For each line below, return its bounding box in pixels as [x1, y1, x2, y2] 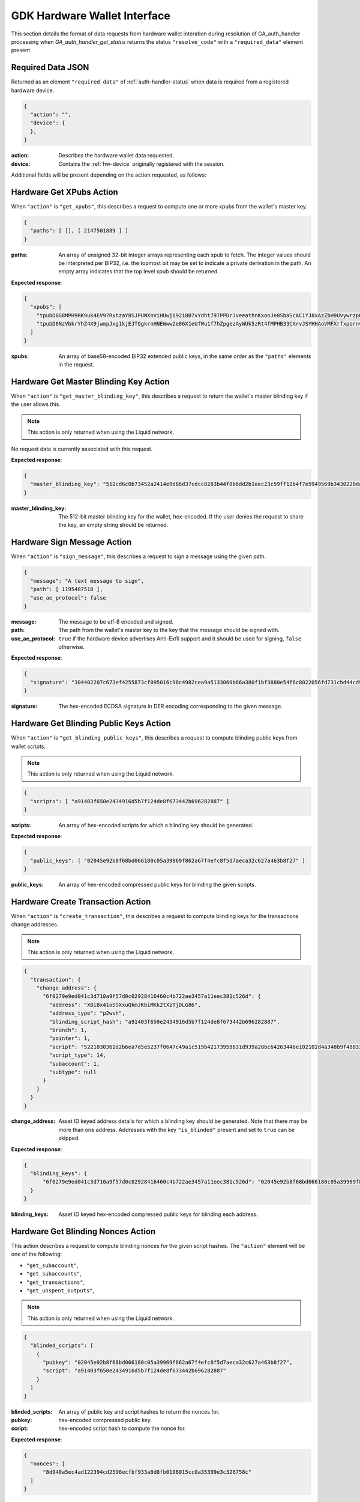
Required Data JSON [11, 62, 89, 73]
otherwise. [58, 643, 85, 651]
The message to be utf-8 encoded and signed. [58, 618, 174, 625]
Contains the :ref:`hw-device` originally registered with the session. [58, 160, 225, 168]
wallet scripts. [11, 743, 46, 750]
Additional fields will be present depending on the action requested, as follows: [11, 171, 206, 178]
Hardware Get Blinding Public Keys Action [11, 719, 171, 729]
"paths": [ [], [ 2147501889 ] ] [30, 227, 128, 234]
